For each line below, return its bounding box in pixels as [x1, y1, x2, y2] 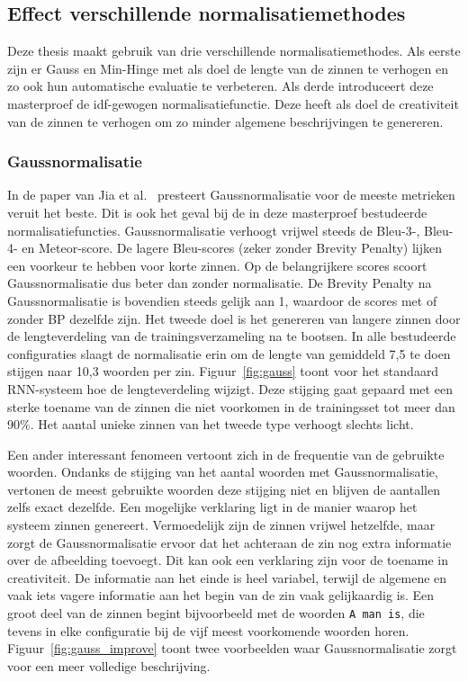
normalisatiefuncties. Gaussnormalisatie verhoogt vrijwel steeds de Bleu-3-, [7, 220, 420, 239]
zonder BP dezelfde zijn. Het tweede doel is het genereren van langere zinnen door [7, 309, 461, 327]
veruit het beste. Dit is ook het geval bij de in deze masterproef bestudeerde [7, 202, 427, 221]
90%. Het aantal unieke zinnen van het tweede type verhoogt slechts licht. [7, 415, 414, 434]
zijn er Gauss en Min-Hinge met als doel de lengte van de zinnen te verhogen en [7, 58, 448, 77]
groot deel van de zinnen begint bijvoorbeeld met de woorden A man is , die [7, 604, 425, 623]
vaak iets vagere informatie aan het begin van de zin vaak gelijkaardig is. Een [7, 586, 435, 605]
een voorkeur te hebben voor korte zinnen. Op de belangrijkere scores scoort [7, 255, 427, 274]
